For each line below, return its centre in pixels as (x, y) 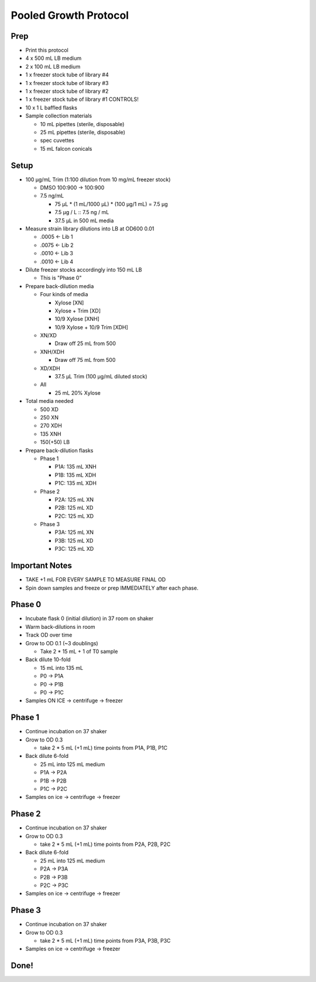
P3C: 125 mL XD (74, 549)
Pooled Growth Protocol (70, 15)
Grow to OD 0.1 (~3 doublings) (62, 643)
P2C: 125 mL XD (74, 516)
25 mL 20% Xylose (78, 392)
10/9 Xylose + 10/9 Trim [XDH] (91, 327)
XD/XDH (50, 368)
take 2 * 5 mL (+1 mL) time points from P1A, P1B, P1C (104, 748)
